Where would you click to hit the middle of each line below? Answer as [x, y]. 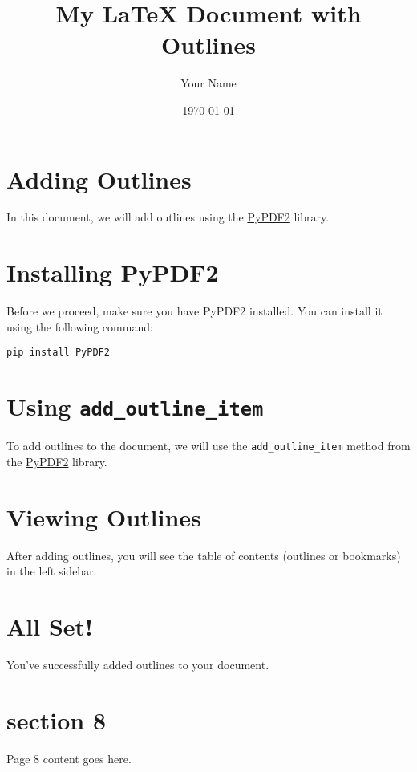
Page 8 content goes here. [69, 758]
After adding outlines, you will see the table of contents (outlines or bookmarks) [204, 555]
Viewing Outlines [104, 516]
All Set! [50, 626]
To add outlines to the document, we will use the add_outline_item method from [208, 446]
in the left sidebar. [52, 571]
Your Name [208, 83]
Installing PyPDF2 [113, 272]
